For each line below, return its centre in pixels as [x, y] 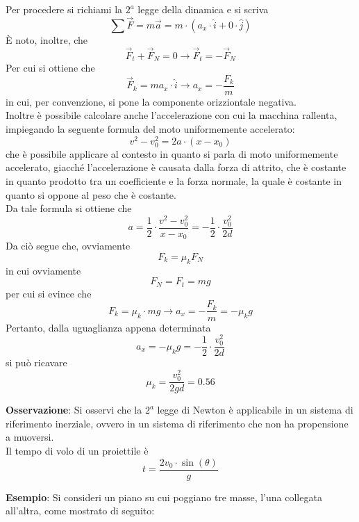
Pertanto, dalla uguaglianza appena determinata [108, 327]
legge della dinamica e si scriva [203, 9]
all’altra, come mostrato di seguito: [80, 511]
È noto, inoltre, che [47, 39]
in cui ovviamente [43, 270]
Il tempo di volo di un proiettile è [77, 451]
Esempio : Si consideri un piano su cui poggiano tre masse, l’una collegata [164, 497]
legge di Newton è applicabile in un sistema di [255, 410]
